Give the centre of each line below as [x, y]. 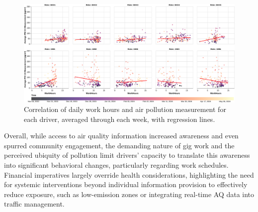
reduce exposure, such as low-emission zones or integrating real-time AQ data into [129, 194]
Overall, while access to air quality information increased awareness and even [121, 136]
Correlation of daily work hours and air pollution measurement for [125, 109]
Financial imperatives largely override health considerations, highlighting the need [129, 174]
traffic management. [34, 204]
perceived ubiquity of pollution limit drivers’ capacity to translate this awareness [127, 155]
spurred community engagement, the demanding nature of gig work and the [119, 145]
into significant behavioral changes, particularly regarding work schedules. [116, 165]
